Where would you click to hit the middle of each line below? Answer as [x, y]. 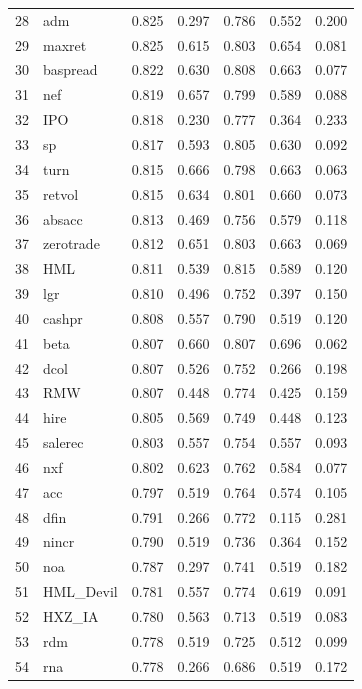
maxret [65, 44]
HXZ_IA [71, 616]
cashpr [63, 317]
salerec [63, 442]
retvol [61, 193]
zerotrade [71, 243]
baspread [70, 69]
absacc [63, 218]
